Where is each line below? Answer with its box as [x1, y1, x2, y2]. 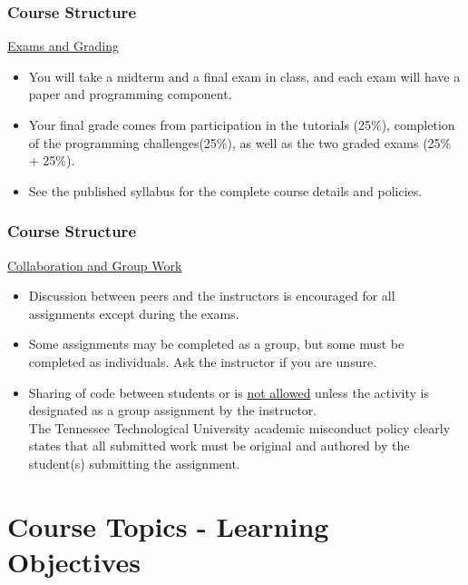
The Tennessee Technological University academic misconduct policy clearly [28, 418, 451, 437]
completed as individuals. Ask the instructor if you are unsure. [28, 352, 377, 371]
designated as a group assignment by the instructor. [28, 401, 317, 420]
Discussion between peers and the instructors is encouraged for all [28, 286, 395, 305]
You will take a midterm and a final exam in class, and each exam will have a [28, 66, 461, 85]
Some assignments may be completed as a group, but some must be [28, 334, 405, 353]
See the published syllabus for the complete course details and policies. [28, 181, 423, 200]
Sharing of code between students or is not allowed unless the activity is [28, 382, 429, 402]
